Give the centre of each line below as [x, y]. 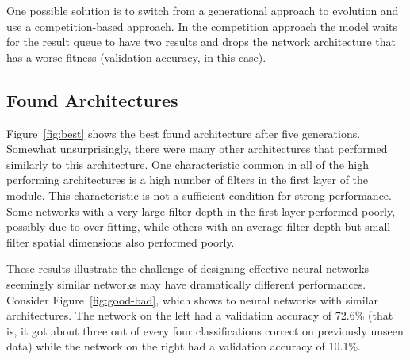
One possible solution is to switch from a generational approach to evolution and [203, 10]
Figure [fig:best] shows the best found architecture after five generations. [184, 133]
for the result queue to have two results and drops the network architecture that [201, 42]
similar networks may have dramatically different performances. [212, 283]
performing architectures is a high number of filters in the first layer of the [188, 180]
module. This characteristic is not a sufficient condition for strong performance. [199, 195]
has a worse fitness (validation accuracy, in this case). [136, 57]
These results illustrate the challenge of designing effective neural [165, 268]
